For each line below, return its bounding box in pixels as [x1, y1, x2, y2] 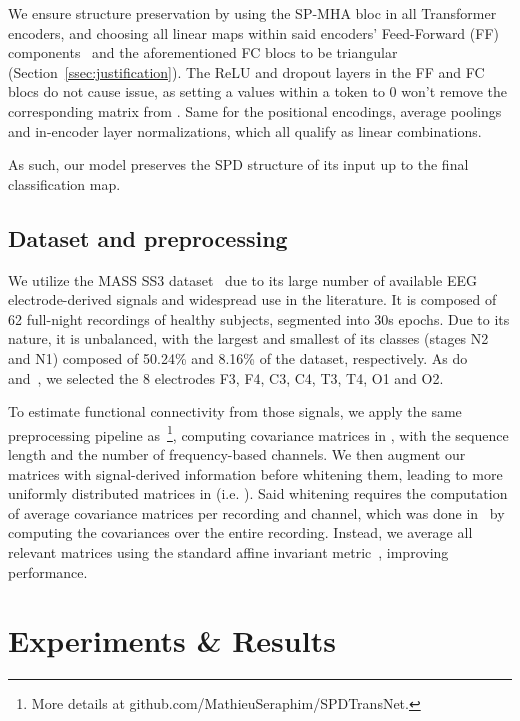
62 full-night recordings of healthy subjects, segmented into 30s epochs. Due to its [8, 308, 510, 329]
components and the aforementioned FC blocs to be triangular [8, 42, 398, 63]
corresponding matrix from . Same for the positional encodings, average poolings [8, 100, 502, 121]
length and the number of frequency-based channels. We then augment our [8, 443, 466, 464]
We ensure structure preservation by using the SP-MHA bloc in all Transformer [8, 3, 497, 23]
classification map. [8, 173, 121, 194]
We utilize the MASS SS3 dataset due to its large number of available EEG [8, 269, 477, 290]
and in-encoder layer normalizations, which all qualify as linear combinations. [8, 120, 482, 141]
